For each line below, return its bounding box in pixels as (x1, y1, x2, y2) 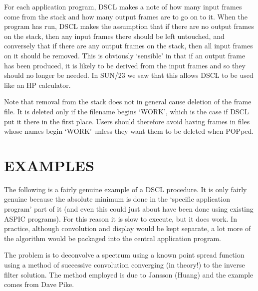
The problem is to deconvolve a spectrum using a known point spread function (4, 250, 245, 260)
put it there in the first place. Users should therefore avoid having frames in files (4, 116, 250, 126)
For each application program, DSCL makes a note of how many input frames (4, 1, 242, 11)
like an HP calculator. (4, 79, 71, 90)
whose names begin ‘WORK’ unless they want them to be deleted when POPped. (4, 126, 254, 136)
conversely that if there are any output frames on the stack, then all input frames (4, 40, 253, 51)
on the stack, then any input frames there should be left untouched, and (4, 30, 225, 41)
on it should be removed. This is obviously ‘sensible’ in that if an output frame (4, 50, 246, 60)
